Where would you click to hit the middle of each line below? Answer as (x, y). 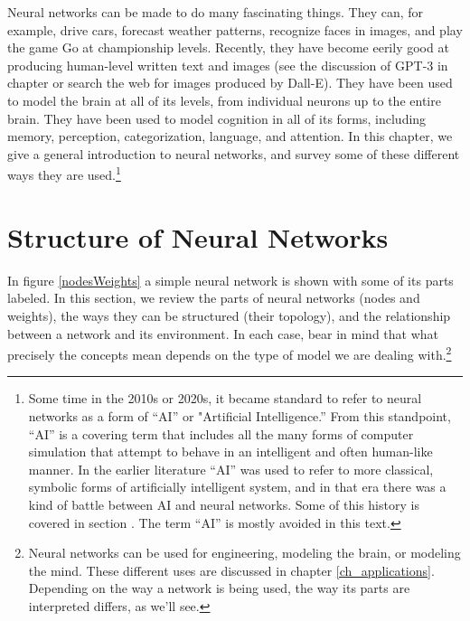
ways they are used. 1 (64, 173)
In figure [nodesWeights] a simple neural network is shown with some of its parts (230, 280)
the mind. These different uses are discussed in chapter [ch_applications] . (231, 570)
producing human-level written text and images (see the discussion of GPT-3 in (228, 65)
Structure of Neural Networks (198, 236)
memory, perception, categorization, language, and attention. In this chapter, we (230, 136)
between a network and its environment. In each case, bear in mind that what (223, 333)
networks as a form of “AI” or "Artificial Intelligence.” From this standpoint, (240, 415)
